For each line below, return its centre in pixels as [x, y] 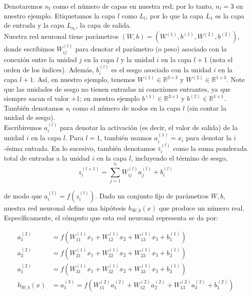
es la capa [230, 15]
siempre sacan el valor [37, 98]
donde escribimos [29, 48]
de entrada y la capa [34, 25]
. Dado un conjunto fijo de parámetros [152, 195]
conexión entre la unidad [40, 59]
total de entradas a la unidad [47, 157]
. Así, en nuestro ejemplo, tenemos [84, 79]
